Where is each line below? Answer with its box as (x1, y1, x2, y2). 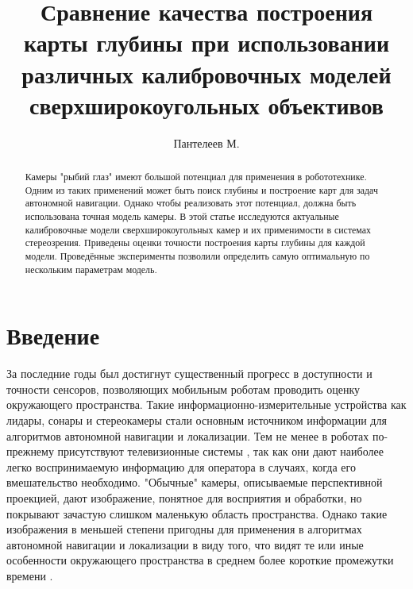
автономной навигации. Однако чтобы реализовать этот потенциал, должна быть (25, 196, 357, 210)
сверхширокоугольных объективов (29, 88, 384, 121)
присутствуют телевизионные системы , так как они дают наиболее (57, 443, 384, 460)
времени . (6, 567, 53, 583)
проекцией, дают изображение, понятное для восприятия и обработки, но (6, 490, 362, 506)
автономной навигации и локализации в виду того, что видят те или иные (6, 536, 364, 552)
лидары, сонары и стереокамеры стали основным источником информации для (6, 412, 387, 429)
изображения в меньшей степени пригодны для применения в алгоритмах (6, 521, 362, 537)
